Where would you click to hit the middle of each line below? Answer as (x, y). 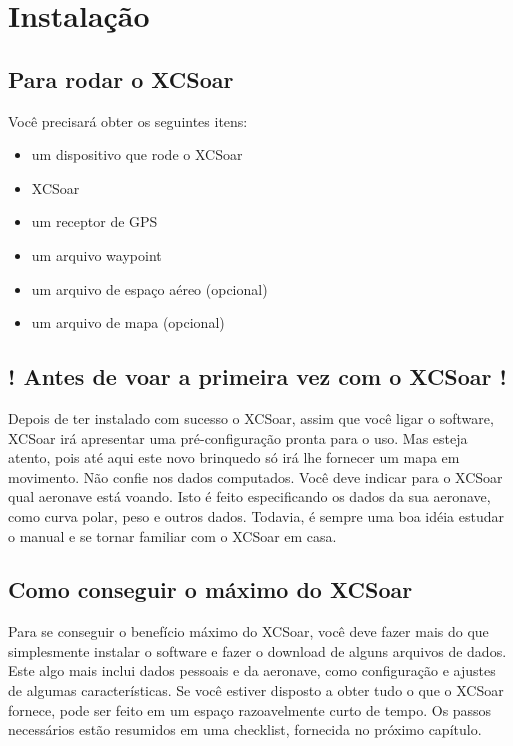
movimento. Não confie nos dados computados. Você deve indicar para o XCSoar (255, 476)
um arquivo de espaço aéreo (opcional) (149, 288)
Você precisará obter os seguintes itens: (128, 120)
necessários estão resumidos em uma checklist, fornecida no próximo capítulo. (245, 729)
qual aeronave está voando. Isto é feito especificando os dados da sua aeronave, (249, 496)
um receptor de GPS (94, 221)
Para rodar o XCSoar (121, 78)
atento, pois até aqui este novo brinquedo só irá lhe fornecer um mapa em (234, 457)
